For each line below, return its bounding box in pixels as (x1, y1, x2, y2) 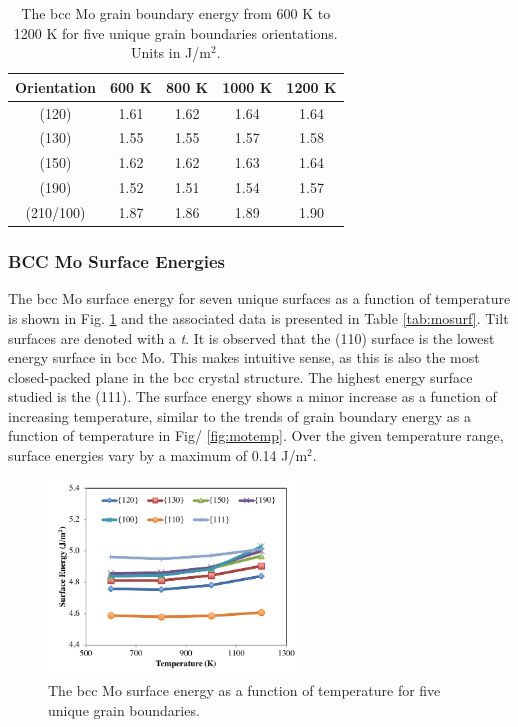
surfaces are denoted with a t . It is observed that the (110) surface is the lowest (8, 327, 495, 348)
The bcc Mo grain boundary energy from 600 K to (21, 3, 331, 23)
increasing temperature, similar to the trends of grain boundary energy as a (8, 405, 472, 426)
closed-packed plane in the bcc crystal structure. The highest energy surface (8, 366, 473, 387)
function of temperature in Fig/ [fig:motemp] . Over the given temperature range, (8, 425, 504, 446)
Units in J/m (130, 42, 211, 63)
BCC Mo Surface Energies (8, 249, 226, 274)
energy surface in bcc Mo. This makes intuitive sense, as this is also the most (8, 347, 480, 368)
